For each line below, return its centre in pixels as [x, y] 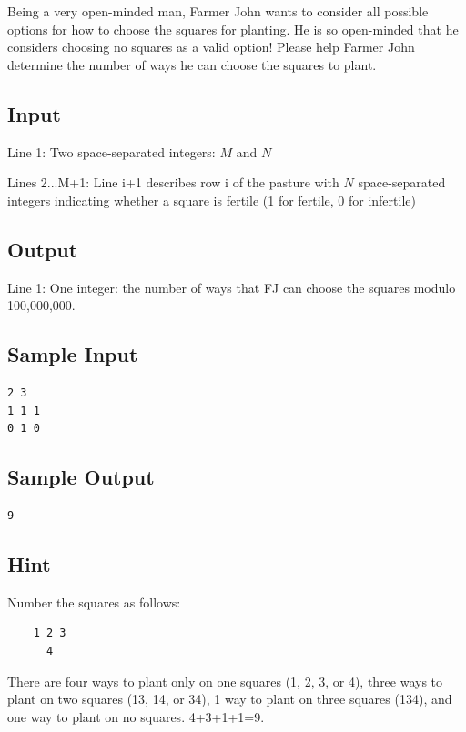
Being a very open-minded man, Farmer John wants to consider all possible [218, 11]
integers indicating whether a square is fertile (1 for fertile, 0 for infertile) [212, 200]
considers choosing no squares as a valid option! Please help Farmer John [211, 47]
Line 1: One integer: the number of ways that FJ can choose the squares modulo [232, 287]
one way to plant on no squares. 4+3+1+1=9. [136, 716]
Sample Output [81, 477]
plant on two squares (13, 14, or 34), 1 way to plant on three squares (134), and [230, 699]
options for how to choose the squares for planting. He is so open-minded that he [233, 29]
